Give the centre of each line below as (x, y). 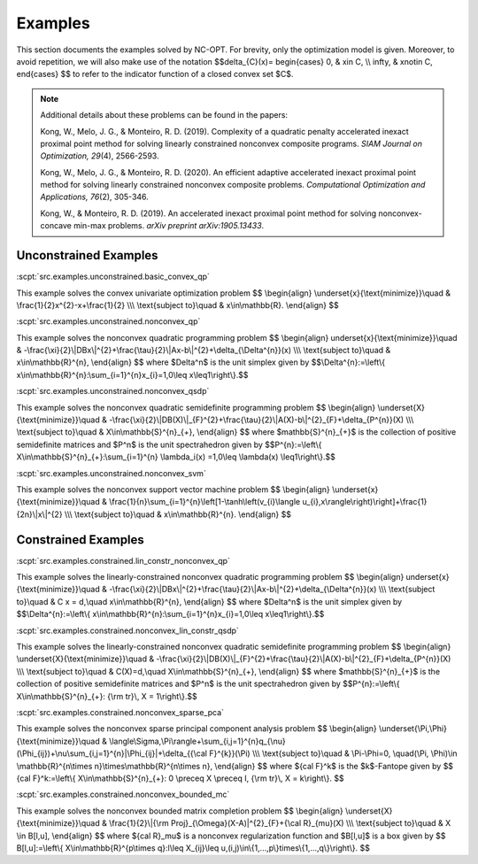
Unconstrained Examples (87, 255)
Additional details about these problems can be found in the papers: (164, 115)
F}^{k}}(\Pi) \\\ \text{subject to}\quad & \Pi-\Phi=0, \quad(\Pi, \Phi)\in (333, 753)
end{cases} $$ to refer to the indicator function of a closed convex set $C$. (155, 74)
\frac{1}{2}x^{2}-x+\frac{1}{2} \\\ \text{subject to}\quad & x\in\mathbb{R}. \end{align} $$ (178, 305)
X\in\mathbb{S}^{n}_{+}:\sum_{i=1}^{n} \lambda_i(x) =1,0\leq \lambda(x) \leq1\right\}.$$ (176, 457)
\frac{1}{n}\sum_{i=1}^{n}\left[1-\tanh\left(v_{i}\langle (205, 502)
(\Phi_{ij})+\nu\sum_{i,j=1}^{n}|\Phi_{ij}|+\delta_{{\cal (112, 753)
